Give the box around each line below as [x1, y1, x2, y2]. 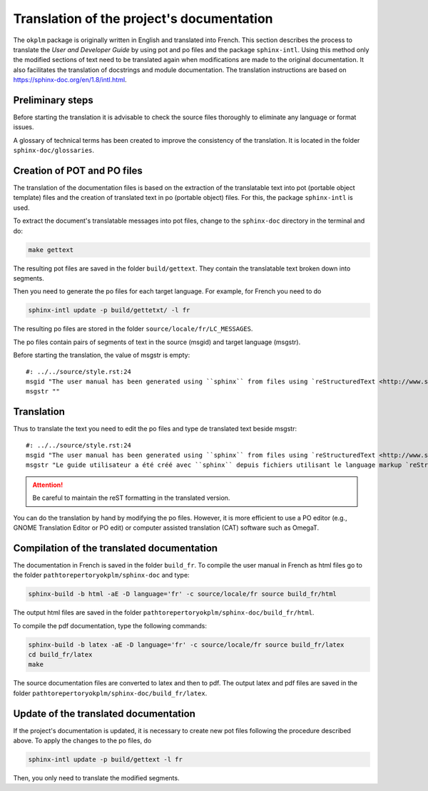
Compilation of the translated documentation [13, 542, 218, 554]
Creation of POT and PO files [13, 165, 143, 176]
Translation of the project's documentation [13, 11, 274, 26]
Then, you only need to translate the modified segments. [13, 774, 180, 782]
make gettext [28, 246, 74, 253]
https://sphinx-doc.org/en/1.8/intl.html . [13, 76, 128, 84]
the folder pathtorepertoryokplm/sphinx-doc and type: [13, 571, 190, 580]
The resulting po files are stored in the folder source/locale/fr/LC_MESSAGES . [13, 325, 253, 333]
